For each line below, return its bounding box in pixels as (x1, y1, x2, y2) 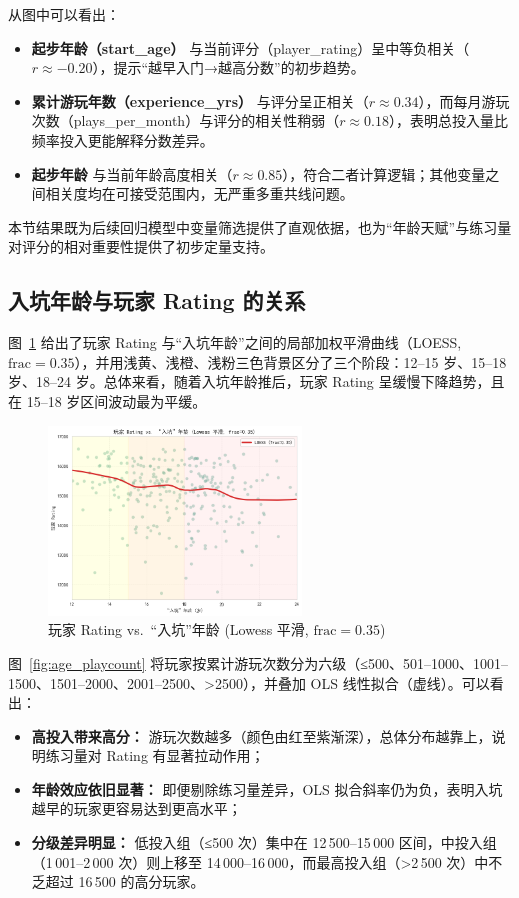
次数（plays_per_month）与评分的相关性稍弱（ (31, 110, 340, 131)
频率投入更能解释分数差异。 (31, 129, 214, 150)
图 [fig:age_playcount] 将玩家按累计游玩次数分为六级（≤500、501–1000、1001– (8, 652, 509, 673)
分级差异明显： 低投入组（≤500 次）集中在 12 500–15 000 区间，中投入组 (31, 832, 497, 853)
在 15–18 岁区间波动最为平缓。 (8, 390, 207, 411)
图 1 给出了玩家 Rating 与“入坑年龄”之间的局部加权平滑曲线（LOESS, (8, 332, 462, 353)
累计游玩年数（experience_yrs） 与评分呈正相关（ (31, 90, 369, 111)
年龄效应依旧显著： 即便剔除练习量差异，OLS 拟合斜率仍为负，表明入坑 (31, 778, 503, 799)
